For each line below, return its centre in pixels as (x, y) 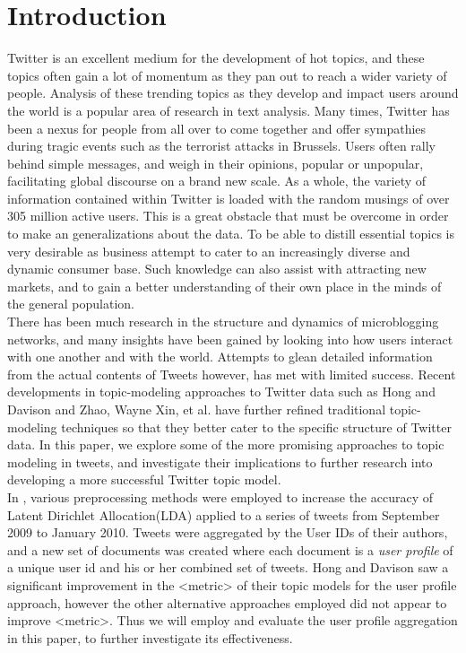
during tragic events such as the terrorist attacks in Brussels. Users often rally (222, 146)
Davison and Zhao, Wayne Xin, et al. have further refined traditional (197, 409)
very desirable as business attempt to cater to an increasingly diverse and (209, 251)
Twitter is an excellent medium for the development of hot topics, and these (216, 58)
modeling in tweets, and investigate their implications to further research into (220, 461)
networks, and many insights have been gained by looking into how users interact (230, 339)
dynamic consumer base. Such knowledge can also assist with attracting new (217, 269)
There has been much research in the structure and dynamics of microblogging (223, 322)
